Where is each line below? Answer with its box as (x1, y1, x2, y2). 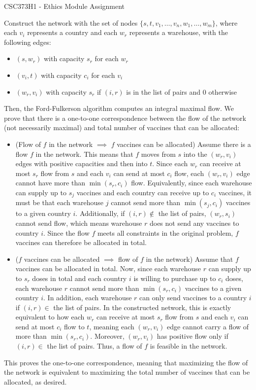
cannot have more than (15, 177, 86, 188)
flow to (64, 321, 85, 331)
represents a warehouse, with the (129, 27, 228, 37)
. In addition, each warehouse (43, 292, 132, 303)
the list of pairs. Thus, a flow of (47, 341, 142, 351)
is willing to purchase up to (133, 273, 216, 283)
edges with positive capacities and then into (15, 158, 148, 169)
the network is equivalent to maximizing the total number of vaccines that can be (4, 367, 250, 377)
